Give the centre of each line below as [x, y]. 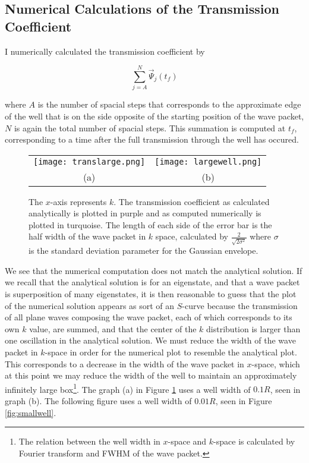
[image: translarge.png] [89, 161]
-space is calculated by [254, 441]
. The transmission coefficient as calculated [192, 201]
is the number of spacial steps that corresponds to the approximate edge [169, 104]
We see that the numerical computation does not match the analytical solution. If [154, 270]
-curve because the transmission [240, 305]
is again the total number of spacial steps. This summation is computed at [150, 127]
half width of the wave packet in [87, 236]
